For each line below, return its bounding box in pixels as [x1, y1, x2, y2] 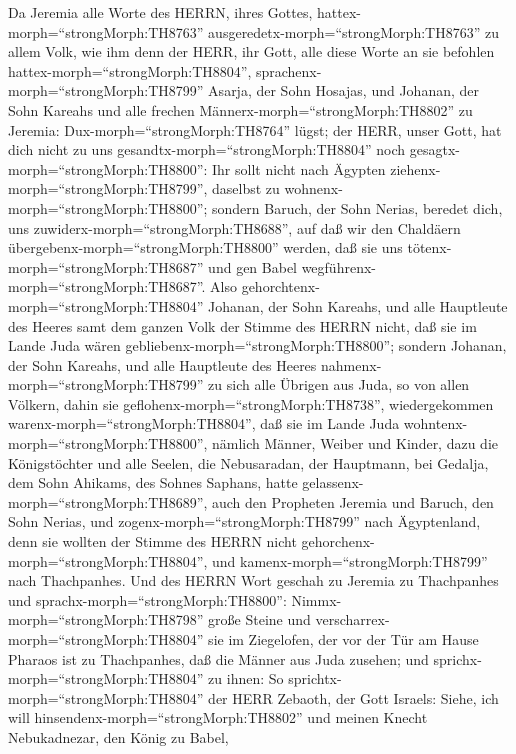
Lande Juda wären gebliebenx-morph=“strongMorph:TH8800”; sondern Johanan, [8, 335, 507, 356]
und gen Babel [208, 256, 297, 277]
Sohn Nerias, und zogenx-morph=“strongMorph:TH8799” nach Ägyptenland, [8, 511, 481, 532]
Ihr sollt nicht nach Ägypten [212, 158, 386, 179]
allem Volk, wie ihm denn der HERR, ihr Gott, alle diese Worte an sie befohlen [8, 41, 495, 62]
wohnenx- [284, 178, 343, 199]
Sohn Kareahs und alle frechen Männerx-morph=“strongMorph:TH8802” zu [8, 99, 473, 120]
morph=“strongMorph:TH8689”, [8, 491, 208, 512]
